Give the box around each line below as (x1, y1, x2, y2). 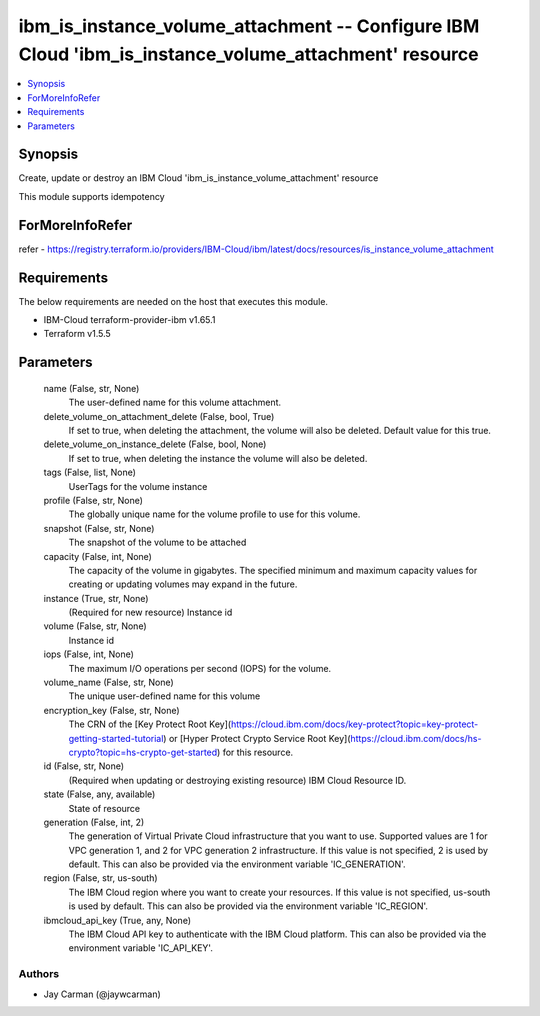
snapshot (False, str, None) (43, 522, 155, 534)
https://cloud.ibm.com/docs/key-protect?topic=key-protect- (230, 718, 479, 730)
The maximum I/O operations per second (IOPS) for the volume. (68, 662, 332, 674)
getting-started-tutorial (68, 732, 164, 744)
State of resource (68, 802, 141, 814)
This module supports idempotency (18, 190, 165, 202)
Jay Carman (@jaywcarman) (43, 988, 162, 1000)
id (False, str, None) (43, 760, 125, 772)
